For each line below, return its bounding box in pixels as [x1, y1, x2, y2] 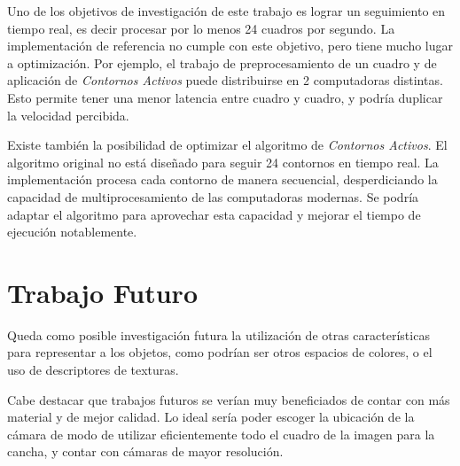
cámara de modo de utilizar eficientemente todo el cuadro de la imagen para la [7, 424, 435, 443]
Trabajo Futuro [7, 274, 198, 310]
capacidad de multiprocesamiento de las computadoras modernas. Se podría [7, 187, 419, 206]
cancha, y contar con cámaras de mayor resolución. [7, 442, 284, 461]
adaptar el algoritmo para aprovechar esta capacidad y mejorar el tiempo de [7, 205, 421, 223]
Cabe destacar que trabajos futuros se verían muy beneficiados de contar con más [7, 390, 450, 408]
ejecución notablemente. [7, 222, 137, 241]
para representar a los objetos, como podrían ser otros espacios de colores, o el [7, 343, 433, 361]
